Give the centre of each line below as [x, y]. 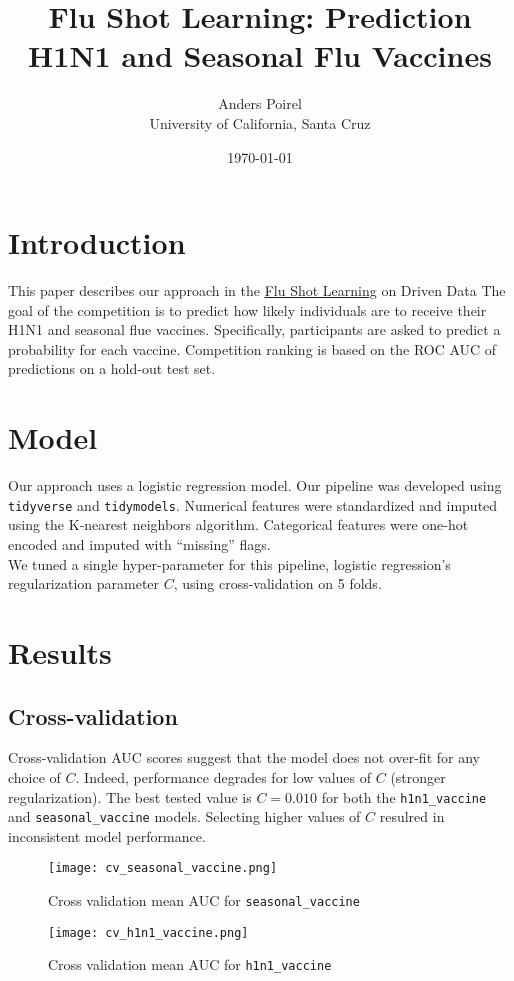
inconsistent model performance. [107, 835]
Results [60, 651]
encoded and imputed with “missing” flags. [139, 543]
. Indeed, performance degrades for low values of [223, 776]
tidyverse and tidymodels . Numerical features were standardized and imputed [253, 504]
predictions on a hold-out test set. [112, 368]
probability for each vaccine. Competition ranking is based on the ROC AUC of [252, 348]
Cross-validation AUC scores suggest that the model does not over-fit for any [244, 757]
